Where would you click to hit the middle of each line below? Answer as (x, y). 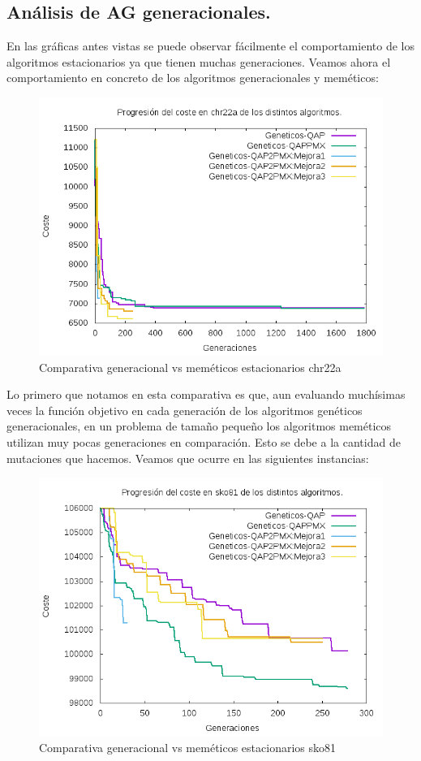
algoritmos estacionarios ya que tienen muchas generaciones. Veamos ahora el (199, 61)
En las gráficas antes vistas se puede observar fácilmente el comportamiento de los (210, 46)
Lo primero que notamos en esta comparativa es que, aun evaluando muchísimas (206, 394)
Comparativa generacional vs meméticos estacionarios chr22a (190, 367)
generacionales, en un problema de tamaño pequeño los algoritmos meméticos (199, 426)
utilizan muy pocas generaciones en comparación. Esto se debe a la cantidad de (204, 441)
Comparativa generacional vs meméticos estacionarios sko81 (188, 747)
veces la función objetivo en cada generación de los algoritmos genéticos (185, 410)
